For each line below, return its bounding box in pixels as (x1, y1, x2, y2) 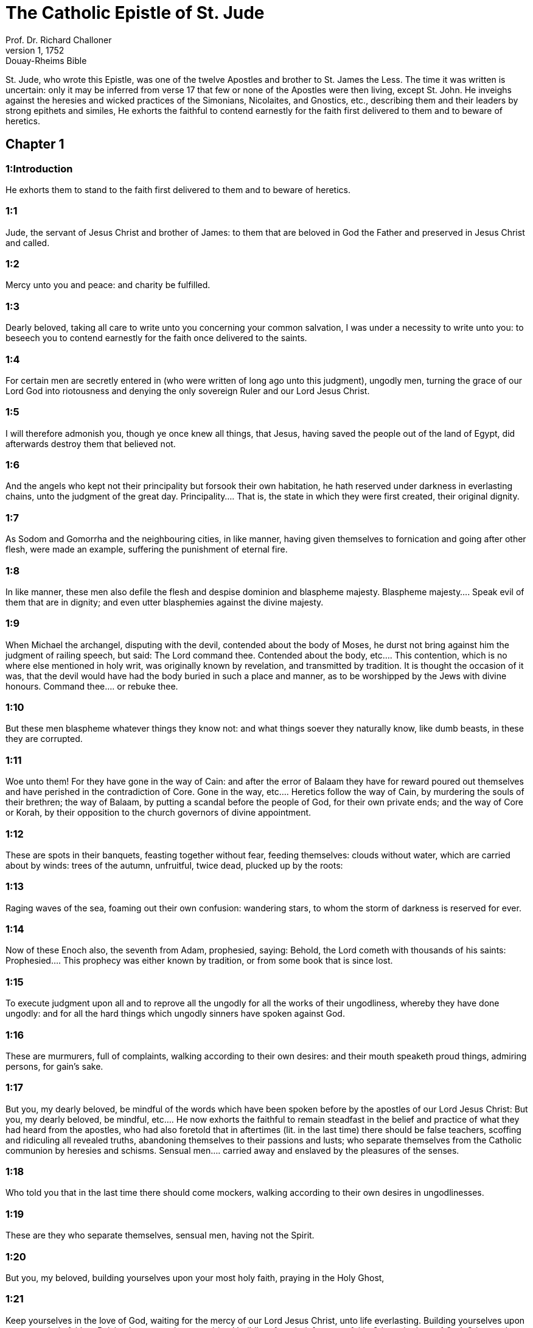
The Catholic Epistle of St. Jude (5, 2, 265, 23)
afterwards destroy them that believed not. (5, 438, 176, 449)
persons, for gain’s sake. (5, 1061, 103, 1072)
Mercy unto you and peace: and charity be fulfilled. (5, 280, 211, 291)
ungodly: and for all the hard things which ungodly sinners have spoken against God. (5, 1008, 345, 1019)
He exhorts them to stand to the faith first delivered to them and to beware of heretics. (5, 184, 350, 195)
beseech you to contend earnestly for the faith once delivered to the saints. (5, 333, 307, 344)
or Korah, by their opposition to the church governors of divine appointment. (5, 807, 312, 818)
